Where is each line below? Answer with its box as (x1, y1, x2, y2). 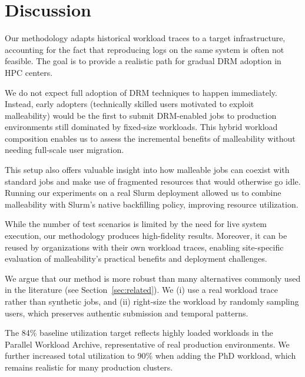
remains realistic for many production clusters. (5, 361, 173, 373)
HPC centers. (5, 66, 53, 78)
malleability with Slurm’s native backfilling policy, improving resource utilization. (5, 198, 299, 210)
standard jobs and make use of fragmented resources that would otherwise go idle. (5, 175, 301, 187)
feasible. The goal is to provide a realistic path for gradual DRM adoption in (5, 55, 281, 67)
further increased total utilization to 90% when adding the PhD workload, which (5, 349, 296, 362)
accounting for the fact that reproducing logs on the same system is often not (5, 43, 284, 55)
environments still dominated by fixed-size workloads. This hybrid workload (5, 121, 278, 133)
